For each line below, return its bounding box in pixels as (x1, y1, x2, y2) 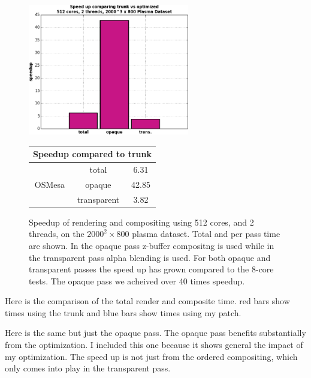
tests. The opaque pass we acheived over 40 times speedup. (29, 274, 245, 287)
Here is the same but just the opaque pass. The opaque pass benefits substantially (5, 326, 306, 339)
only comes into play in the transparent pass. (5, 362, 171, 374)
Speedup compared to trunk (33, 148, 152, 160)
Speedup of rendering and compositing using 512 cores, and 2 (29, 215, 254, 228)
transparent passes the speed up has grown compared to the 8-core (29, 263, 274, 275)
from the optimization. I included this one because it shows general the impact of (5, 338, 303, 351)
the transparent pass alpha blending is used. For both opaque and (29, 251, 271, 263)
